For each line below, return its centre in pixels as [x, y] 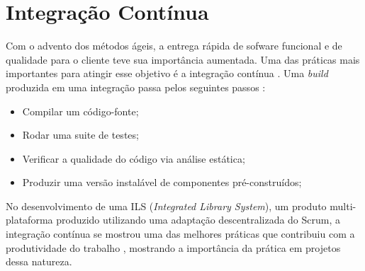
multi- [343, 206]
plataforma [29, 220]
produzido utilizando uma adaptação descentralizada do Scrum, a [198, 220]
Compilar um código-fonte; [80, 111]
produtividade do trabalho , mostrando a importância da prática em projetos [173, 247]
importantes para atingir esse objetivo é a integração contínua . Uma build [167, 73]
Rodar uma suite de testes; [80, 135]
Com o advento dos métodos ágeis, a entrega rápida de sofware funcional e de [174, 46]
